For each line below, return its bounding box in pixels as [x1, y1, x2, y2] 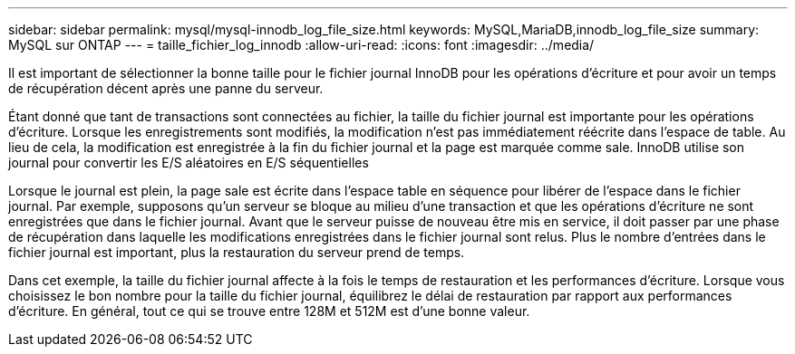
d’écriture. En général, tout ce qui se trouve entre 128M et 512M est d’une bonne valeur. [8, 303, 530, 319]
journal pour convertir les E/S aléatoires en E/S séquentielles [8, 155, 369, 170]
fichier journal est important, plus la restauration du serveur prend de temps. [8, 244, 465, 260]
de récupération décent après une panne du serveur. [8, 81, 324, 96]
